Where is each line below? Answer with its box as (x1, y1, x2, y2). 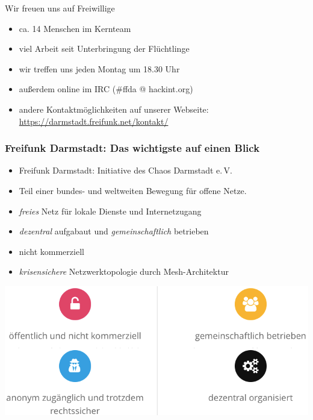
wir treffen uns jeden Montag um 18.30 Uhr (19, 62, 180, 75)
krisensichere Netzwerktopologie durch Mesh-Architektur (19, 265, 229, 278)
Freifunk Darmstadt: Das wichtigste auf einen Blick (5, 140, 260, 155)
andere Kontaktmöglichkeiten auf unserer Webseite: (19, 102, 209, 115)
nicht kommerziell (19, 245, 84, 257)
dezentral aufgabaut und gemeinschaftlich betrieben (19, 225, 209, 237)
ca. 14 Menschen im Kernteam (19, 22, 131, 34)
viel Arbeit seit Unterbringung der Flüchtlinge (19, 42, 190, 55)
